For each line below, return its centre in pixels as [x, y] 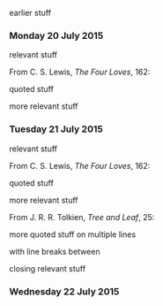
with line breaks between [55, 251]
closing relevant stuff [48, 268]
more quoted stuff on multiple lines [73, 234]
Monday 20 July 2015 [56, 35]
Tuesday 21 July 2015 [56, 129]
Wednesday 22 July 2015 [64, 291]
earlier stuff [30, 13]
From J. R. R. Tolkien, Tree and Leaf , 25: [82, 217]
